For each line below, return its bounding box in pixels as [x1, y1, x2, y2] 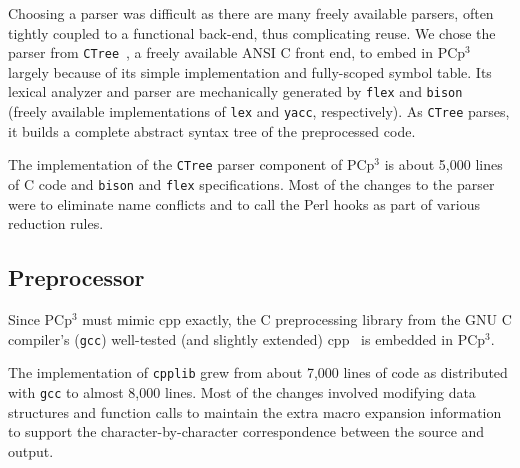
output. [8, 440, 54, 461]
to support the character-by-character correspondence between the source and [8, 421, 485, 442]
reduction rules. [8, 213, 104, 234]
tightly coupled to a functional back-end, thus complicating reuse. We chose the [8, 22, 496, 43]
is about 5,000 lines [384, 154, 503, 175]
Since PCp [8, 309, 72, 330]
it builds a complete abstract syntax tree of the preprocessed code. [8, 120, 416, 141]
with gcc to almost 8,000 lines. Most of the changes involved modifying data [8, 381, 476, 402]
